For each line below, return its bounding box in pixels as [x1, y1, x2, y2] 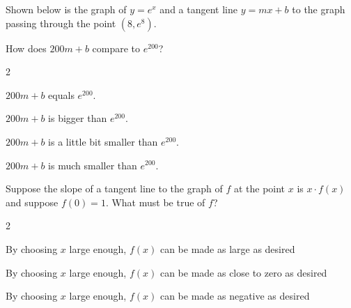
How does [6, 40, 47, 55]
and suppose [6, 194, 58, 209]
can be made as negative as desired [159, 288, 310, 303]
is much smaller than [48, 157, 137, 172]
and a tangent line [159, 2, 237, 16]
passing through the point [6, 15, 116, 30]
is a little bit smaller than [48, 134, 158, 148]
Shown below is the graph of [6, 2, 127, 16]
